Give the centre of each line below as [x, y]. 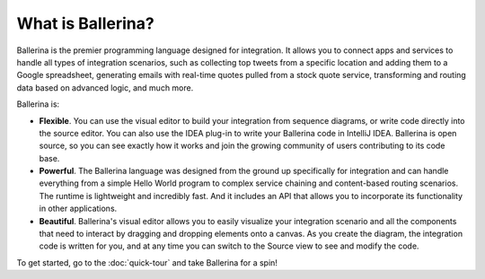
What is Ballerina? [85, 23]
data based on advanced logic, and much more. [105, 87]
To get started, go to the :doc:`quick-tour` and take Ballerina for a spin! [147, 262]
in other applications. [78, 209]
